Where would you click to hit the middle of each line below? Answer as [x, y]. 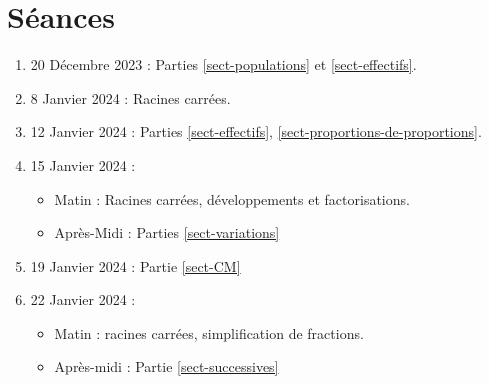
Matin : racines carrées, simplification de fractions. [209, 332]
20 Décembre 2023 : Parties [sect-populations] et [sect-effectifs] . [223, 64]
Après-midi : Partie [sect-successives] [166, 366]
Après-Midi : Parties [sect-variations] [167, 232]
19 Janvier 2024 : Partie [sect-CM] [135, 265]
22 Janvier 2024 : [83, 299]
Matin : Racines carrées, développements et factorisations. [232, 198]
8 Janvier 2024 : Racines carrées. [130, 97]
